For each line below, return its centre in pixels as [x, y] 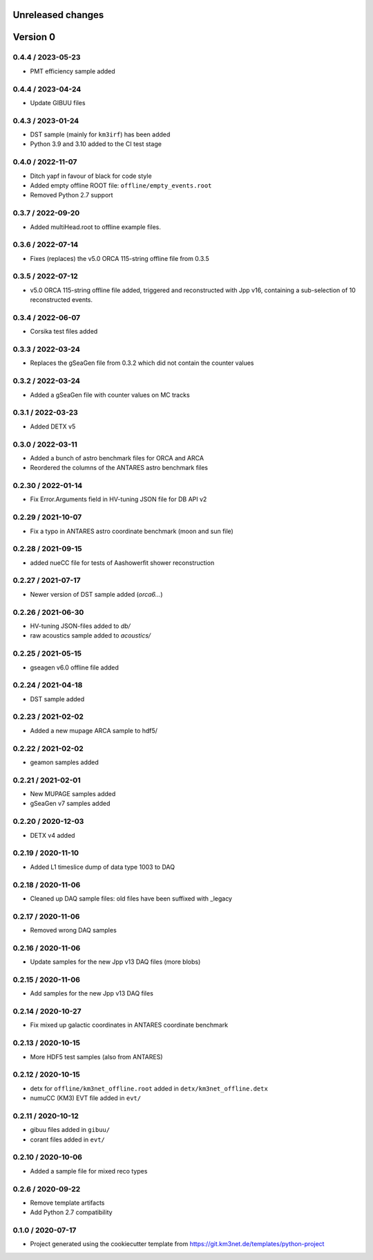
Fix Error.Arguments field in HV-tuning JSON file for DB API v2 [118, 499]
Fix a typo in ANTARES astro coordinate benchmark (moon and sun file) [132, 531]
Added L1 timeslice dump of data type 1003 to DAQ [103, 867]
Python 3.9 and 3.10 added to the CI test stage [96, 144]
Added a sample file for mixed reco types [89, 1171]
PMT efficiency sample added [73, 71]
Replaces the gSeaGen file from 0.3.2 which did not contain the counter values [142, 363]
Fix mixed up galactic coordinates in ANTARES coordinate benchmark [129, 1025]
